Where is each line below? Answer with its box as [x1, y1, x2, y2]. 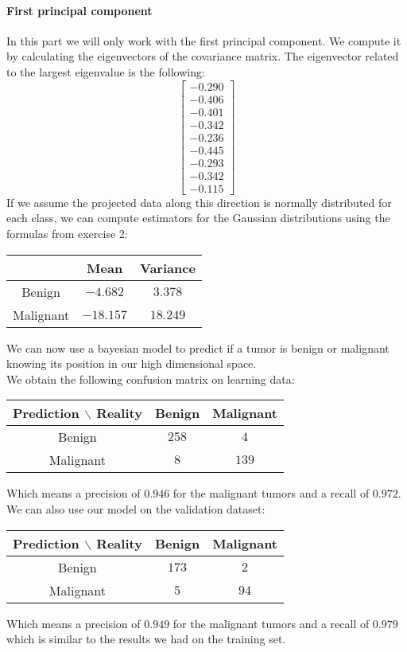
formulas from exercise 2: [6, 225, 128, 242]
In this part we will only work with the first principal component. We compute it [6, 32, 401, 49]
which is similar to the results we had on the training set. [6, 631, 286, 647]
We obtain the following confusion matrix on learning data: [6, 370, 295, 387]
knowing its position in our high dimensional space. [6, 355, 257, 372]
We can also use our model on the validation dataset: [6, 501, 266, 517]
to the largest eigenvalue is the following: [6, 63, 205, 80]
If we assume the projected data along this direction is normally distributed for [6, 193, 392, 210]
